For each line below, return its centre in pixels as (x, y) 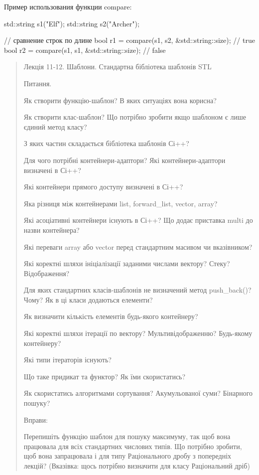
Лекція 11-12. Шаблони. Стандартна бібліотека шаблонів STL (118, 67)
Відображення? (47, 273)
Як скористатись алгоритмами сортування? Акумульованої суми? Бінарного (138, 393)
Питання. (38, 83)
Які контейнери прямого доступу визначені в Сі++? (103, 187)
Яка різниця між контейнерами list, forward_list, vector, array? (121, 203)
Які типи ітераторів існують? (67, 360)
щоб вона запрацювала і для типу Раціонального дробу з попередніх (128, 456)
